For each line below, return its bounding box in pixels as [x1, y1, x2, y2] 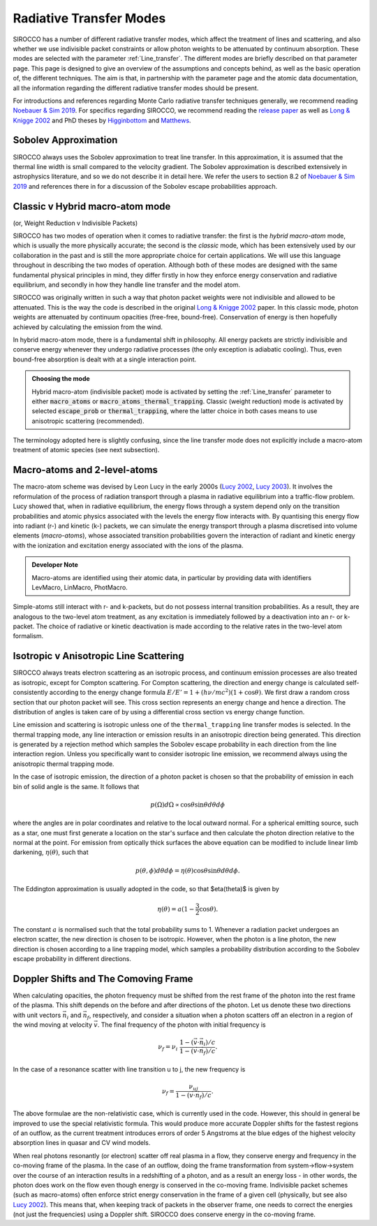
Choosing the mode [31, 375, 90, 383]
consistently [13, 688, 48, 697]
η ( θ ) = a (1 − [157, 905, 195, 913]
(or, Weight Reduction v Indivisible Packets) [13, 219, 138, 227]
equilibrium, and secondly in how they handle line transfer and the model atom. [13, 280, 241, 289]
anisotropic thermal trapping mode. [13, 759, 114, 768]
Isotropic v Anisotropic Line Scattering [13, 650, 184, 662]
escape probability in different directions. [13, 955, 132, 963]
